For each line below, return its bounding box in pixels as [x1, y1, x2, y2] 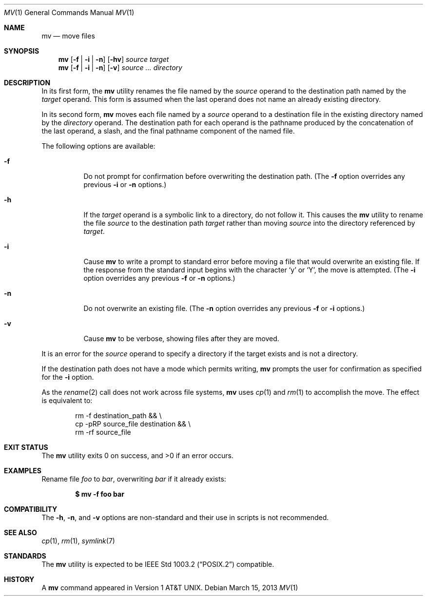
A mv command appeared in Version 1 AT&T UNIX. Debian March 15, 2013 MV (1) [41, 583, 298, 592]
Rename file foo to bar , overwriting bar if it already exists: [41, 475, 226, 483]
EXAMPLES [4, 466, 41, 475]
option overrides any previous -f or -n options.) [83, 274, 235, 282]
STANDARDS [4, 552, 46, 560]
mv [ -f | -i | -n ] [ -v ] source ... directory [58, 63, 182, 72]
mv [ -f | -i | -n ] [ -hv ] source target [58, 55, 169, 63]
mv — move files [41, 32, 95, 40]
